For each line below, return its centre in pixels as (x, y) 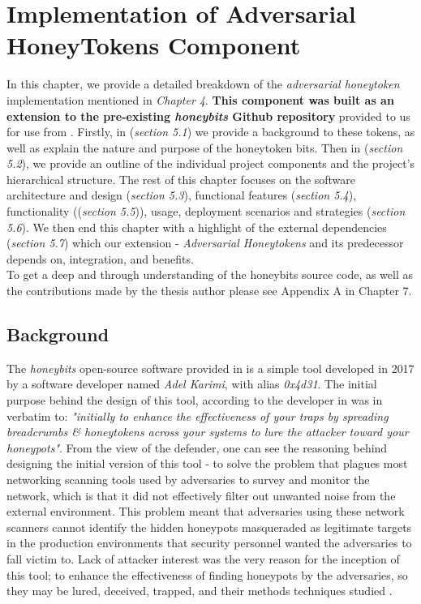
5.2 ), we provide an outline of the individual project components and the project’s (211, 163)
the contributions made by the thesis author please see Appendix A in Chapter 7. (209, 291)
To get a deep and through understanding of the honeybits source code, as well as (210, 274)
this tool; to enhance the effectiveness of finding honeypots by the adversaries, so (207, 574)
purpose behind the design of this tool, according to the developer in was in (195, 400)
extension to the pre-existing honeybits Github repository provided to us (208, 116)
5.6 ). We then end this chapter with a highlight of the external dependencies (197, 227)
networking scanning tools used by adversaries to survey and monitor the (188, 479)
